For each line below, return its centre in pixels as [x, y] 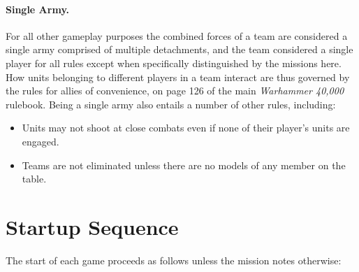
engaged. [41, 141]
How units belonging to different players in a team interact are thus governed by [178, 77]
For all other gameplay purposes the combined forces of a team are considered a [177, 35]
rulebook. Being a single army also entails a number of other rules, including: [171, 104]
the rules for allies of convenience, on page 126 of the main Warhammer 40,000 [175, 91]
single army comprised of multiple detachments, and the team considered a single [179, 49]
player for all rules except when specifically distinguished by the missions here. [174, 63]
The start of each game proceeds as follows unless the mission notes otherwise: [174, 260]
